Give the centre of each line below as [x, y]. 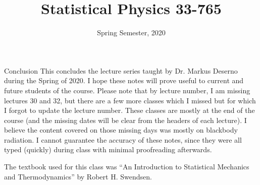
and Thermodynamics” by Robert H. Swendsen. [78, 176]
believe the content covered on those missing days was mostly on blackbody [121, 130]
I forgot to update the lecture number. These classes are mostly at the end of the [129, 110]
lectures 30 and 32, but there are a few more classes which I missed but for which [130, 100]
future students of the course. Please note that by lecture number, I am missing [127, 90]
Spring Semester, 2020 [131, 33]
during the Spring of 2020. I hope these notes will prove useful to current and [124, 80]
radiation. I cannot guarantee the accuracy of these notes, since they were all [123, 139]
